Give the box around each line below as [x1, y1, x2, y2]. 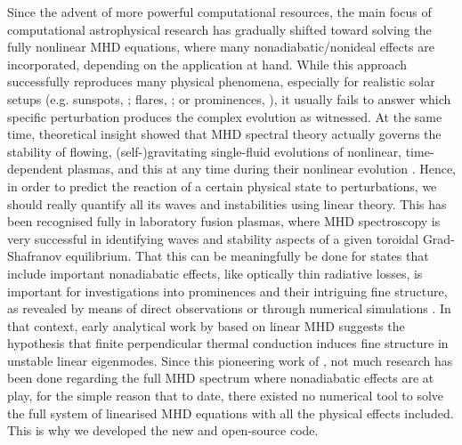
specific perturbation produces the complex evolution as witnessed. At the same [7, 107, 442, 125]
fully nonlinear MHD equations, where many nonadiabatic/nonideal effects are [7, 37, 435, 56]
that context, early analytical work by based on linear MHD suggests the [7, 316, 405, 335]
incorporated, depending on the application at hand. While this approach [7, 54, 408, 73]
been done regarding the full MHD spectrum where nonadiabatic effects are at [7, 368, 434, 387]
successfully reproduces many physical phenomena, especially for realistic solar [7, 72, 435, 91]
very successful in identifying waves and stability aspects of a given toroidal [7, 229, 419, 247]
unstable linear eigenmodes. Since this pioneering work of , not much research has [7, 351, 453, 369]
